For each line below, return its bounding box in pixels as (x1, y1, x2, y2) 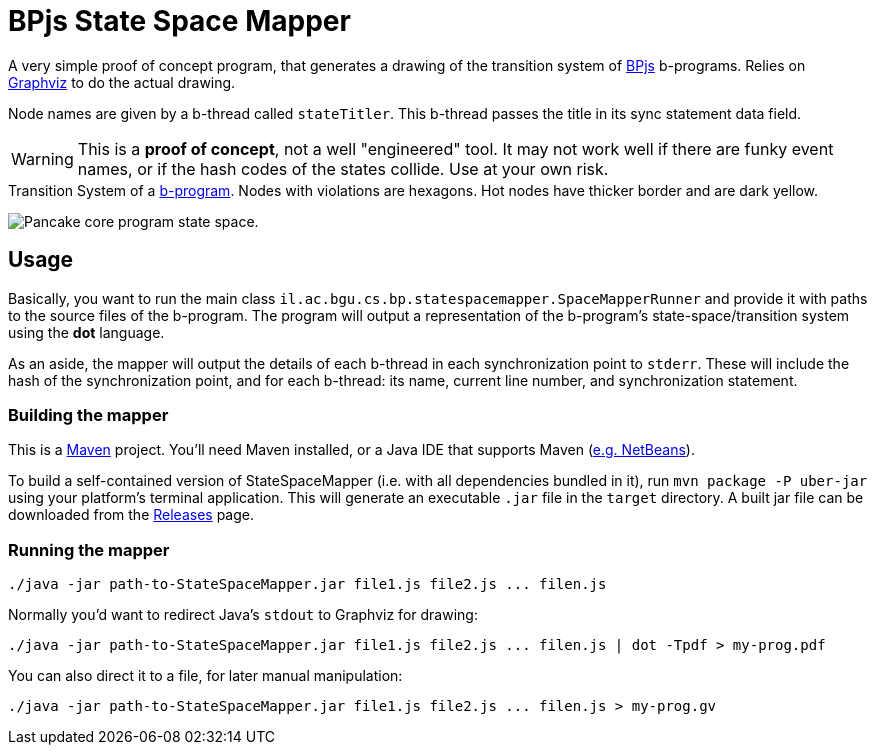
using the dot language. (8, 323, 165, 341)
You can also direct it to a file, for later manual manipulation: (8, 667, 403, 685)
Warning (11, 148, 74, 169)
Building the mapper (8, 404, 169, 425)
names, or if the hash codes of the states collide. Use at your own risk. (77, 158, 609, 179)
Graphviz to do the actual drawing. (8, 73, 236, 91)
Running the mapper (8, 539, 170, 560)
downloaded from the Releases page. (8, 506, 255, 524)
